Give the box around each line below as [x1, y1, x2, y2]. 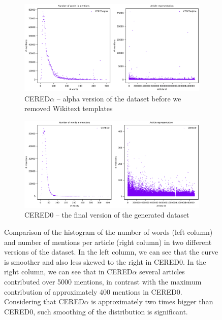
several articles [139, 266, 185, 277]
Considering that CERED [4, 296, 84, 307]
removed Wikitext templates [24, 103, 113, 114]
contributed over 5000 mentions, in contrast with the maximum [4, 276, 202, 287]
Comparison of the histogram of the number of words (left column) [4, 226, 213, 237]
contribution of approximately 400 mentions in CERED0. [4, 286, 182, 297]
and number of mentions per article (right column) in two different [4, 236, 212, 247]
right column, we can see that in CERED [4, 266, 133, 277]
